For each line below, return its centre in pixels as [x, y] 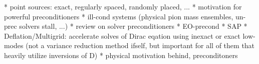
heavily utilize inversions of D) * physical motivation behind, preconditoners [121, 55]
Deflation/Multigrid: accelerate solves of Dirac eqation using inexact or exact [122, 35]
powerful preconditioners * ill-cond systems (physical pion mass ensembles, [119, 16]
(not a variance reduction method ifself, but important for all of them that [140, 45]
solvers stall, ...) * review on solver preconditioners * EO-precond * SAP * [133, 26]
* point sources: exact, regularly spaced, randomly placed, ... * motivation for [123, 6]
